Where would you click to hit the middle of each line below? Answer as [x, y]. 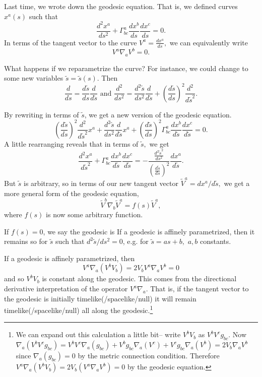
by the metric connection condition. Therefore [149, 356]
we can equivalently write [209, 42]
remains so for [26, 241]
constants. [215, 241]
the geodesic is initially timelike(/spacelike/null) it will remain [100, 298]
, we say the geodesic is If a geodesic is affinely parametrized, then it [149, 231]
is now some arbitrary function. [94, 214]
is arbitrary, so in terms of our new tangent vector [101, 183]
